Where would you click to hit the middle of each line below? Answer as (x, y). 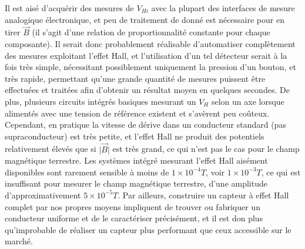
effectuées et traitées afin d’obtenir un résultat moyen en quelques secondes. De (147, 90)
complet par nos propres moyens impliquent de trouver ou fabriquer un (133, 206)
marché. (19, 241)
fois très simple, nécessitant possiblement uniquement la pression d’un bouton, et (150, 67)
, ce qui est (281, 172)
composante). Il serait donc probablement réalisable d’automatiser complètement (150, 44)
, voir (215, 172)
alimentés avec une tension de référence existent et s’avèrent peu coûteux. (137, 113)
